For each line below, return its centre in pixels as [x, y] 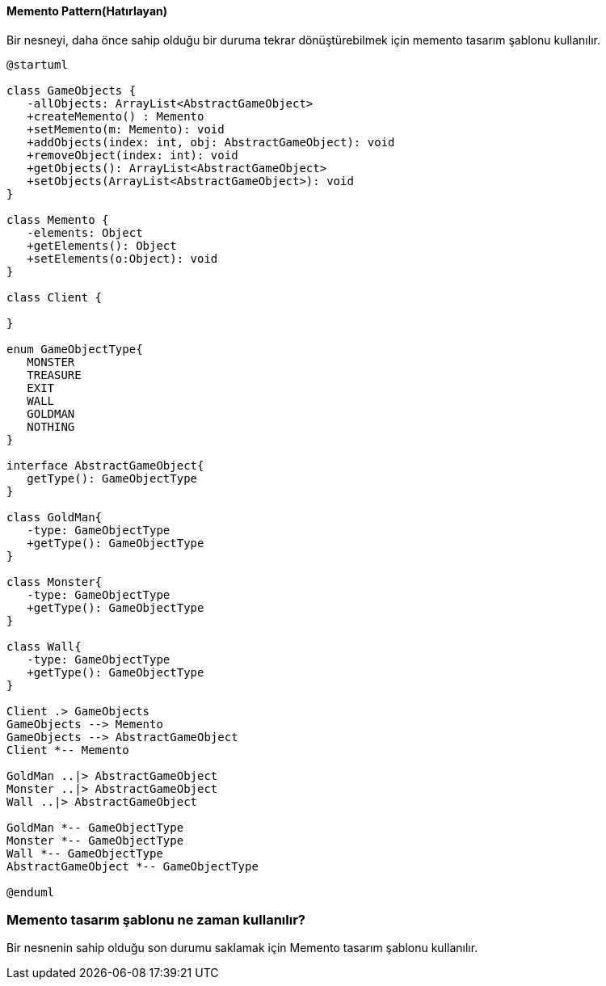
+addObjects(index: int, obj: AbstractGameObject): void [211, 142]
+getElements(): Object [102, 245]
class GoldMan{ [55, 517]
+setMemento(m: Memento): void [126, 129]
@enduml [31, 892]
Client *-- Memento [68, 750]
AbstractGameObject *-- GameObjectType [133, 866]
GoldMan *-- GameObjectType [95, 827]
